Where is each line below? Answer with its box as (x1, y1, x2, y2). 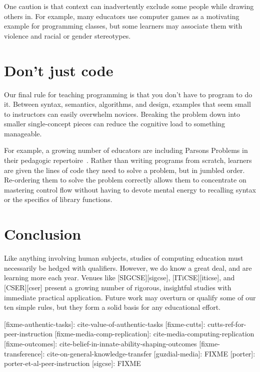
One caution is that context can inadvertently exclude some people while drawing (4, 1, 254, 11)
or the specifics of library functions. (4, 194, 112, 205)
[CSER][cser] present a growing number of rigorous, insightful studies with (4, 282, 231, 292)
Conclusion (4, 224, 81, 244)
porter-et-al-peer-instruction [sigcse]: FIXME (4, 358, 141, 368)
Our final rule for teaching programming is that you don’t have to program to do (4, 89, 252, 99)
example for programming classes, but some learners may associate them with (4, 21, 242, 31)
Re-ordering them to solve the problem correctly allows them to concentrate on (4, 174, 246, 185)
